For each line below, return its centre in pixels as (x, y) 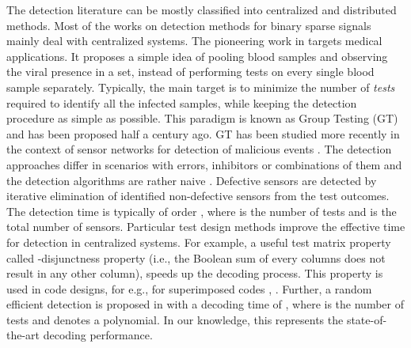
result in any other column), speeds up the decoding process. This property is (195, 273)
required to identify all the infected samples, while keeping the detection (182, 102)
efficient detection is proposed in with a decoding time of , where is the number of (205, 304)
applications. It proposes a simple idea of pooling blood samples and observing (197, 56)
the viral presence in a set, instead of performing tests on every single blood (190, 72)
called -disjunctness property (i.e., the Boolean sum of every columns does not (196, 257)
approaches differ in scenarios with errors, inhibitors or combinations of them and (204, 164)
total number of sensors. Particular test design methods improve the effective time (206, 227)
